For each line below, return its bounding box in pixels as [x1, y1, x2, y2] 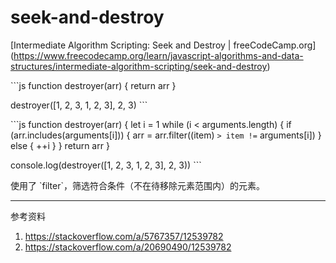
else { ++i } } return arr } [10, 139, 110, 151]
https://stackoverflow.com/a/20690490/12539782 [24, 241, 232, 253]
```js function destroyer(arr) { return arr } [10, 79, 177, 91]
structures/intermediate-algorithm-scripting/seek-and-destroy [10, 60, 268, 72]
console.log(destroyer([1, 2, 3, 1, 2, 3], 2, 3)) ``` [10, 159, 202, 171]
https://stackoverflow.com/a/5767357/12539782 [24, 230, 224, 242]
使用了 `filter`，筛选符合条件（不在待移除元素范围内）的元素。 [10, 179, 266, 191]
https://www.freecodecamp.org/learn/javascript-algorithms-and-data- [13, 49, 304, 61]
